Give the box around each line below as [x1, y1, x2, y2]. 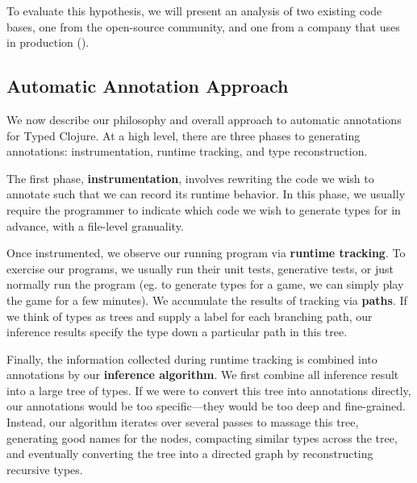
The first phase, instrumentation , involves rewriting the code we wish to [6, 169, 374, 186]
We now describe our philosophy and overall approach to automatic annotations [6, 110, 402, 127]
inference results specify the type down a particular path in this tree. [6, 323, 348, 340]
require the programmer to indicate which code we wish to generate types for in [6, 201, 401, 218]
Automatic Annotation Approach [6, 73, 289, 98]
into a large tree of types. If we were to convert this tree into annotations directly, [6, 381, 411, 398]
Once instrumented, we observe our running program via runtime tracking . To [6, 244, 406, 261]
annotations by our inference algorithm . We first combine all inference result [6, 366, 399, 383]
